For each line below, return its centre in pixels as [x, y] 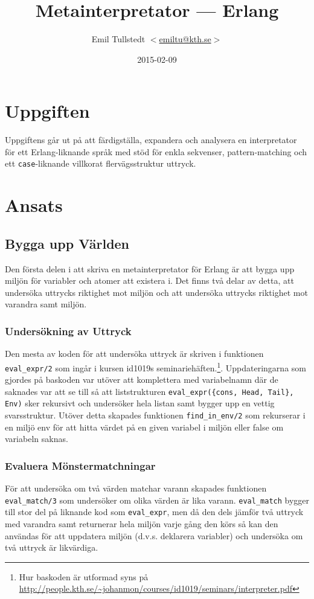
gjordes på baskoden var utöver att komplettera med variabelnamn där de [142, 380]
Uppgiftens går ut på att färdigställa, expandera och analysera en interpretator [151, 140]
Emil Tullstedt [118, 39]
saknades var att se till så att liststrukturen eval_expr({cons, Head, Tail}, [149, 391]
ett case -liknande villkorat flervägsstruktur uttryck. [101, 163]
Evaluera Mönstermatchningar [80, 465]
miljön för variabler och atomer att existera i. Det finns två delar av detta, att [149, 280]
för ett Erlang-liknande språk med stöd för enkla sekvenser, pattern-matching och [156, 151]
